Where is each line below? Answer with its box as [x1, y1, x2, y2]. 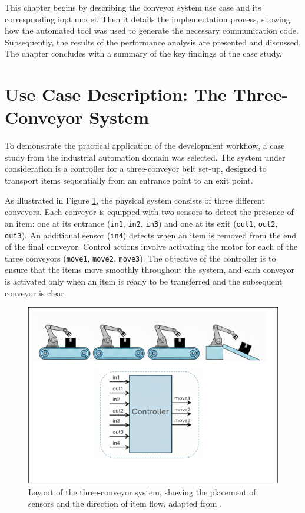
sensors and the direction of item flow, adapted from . [28, 497, 222, 509]
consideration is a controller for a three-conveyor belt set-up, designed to [5, 162, 267, 175]
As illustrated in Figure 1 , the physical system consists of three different [5, 194, 265, 206]
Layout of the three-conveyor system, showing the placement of [28, 485, 256, 498]
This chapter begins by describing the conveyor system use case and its [5, 1, 261, 13]
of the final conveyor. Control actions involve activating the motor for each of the [5, 240, 298, 253]
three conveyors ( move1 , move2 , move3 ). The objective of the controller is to [5, 251, 276, 264]
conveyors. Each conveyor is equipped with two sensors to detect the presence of [5, 205, 294, 218]
